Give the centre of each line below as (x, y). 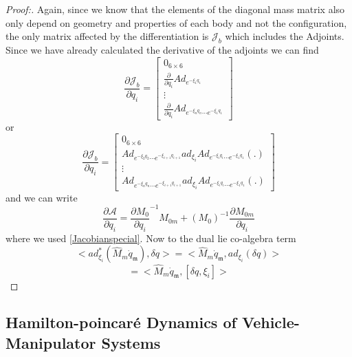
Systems (131, 342)
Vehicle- (271, 322)
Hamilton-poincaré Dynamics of (121, 322)
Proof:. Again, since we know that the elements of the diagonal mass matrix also (175, 9)
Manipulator (51, 342)
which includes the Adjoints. (285, 36)
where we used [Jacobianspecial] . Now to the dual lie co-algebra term (151, 238)
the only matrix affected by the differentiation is (107, 36)
